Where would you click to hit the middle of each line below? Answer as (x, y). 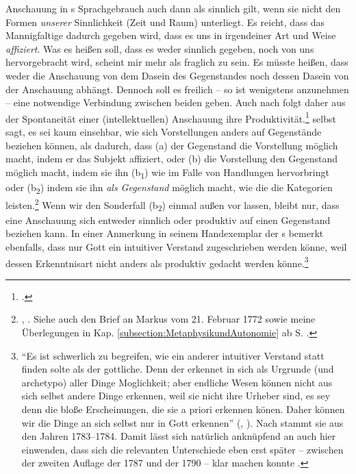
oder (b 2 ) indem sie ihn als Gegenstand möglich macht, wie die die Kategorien (169, 188)
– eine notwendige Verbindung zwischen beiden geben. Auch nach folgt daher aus (176, 102)
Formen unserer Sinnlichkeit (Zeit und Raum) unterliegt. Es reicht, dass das (165, 22)
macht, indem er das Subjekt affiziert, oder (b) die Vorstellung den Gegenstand (172, 159)
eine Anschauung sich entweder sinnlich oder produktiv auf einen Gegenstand (168, 220)
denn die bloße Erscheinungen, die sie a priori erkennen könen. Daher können (183, 409)
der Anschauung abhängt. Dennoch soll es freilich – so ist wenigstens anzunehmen (177, 89)
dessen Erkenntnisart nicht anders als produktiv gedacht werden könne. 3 (157, 262)
